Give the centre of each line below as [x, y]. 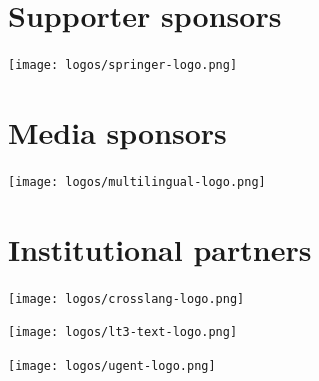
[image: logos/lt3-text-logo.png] [123, 332]
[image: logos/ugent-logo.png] [112, 366]
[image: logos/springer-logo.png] [123, 65]
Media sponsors [117, 131]
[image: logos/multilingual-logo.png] [137, 181]
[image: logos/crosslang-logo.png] [126, 298]
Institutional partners [160, 248]
